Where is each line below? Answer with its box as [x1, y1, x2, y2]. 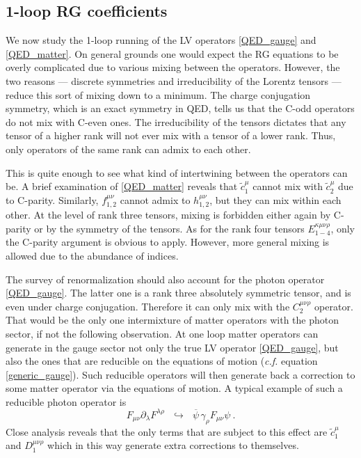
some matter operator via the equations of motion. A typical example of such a [6, 381, 343, 395]
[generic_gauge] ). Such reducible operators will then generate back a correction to [6, 367, 355, 381]
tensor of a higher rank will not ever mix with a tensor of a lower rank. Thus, [6, 128, 336, 143]
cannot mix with [252, 179, 323, 194]
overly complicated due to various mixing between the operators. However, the [6, 60, 340, 74]
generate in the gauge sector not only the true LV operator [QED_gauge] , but [6, 340, 339, 354]
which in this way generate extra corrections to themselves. [47, 438, 299, 452]
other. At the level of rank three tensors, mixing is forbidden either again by [6, 207, 331, 222]
